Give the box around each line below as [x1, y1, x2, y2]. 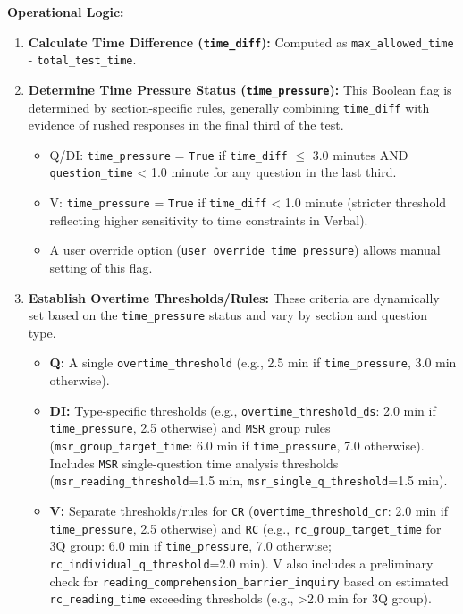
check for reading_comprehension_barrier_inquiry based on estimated [49, 571, 449, 590]
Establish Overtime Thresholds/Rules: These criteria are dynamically [28, 288, 440, 307]
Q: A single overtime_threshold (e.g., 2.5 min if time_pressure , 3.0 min [49, 353, 457, 372]
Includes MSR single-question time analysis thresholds [49, 453, 339, 472]
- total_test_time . [28, 50, 137, 69]
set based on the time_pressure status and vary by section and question [28, 306, 428, 324]
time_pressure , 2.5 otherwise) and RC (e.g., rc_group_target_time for [49, 518, 442, 537]
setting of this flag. [49, 258, 153, 277]
